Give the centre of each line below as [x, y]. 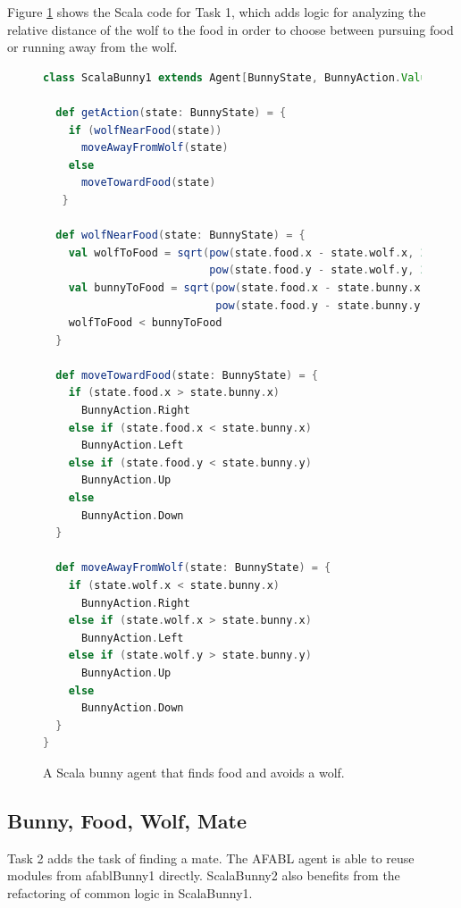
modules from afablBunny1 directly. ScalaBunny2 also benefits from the [204, 875]
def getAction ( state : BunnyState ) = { [171, 112]
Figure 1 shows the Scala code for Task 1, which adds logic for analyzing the [217, 12]
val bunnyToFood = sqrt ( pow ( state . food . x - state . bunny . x [244, 287]
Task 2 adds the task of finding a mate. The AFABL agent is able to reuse [211, 858]
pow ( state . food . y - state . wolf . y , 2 [318, 270]
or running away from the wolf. [92, 47]
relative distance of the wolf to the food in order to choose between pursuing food [230, 29]
